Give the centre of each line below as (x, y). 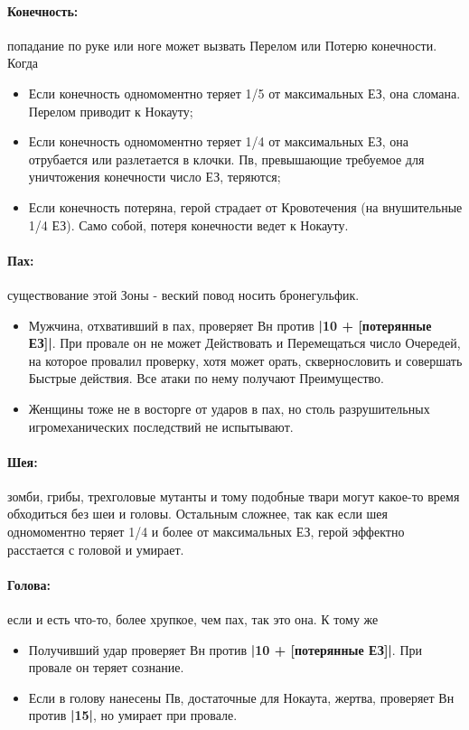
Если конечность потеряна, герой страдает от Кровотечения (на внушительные (245, 206)
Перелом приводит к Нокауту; (111, 111)
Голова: (29, 584)
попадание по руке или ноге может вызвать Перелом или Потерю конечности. (222, 45)
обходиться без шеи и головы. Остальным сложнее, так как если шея (197, 514)
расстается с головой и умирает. (96, 549)
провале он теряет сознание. (106, 667)
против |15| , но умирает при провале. (133, 715)
